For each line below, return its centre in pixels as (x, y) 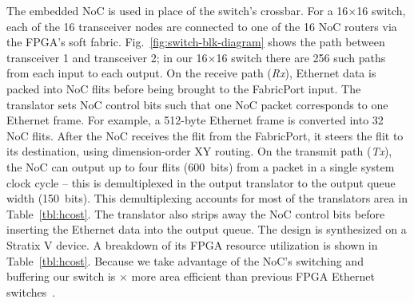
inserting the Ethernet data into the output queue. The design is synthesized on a (207, 229)
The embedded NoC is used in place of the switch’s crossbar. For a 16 (177, 10)
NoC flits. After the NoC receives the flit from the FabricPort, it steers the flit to (205, 135)
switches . (31, 291)
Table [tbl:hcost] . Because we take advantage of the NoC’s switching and (185, 260)
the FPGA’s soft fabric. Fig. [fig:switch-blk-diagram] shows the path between (196, 42)
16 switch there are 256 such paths (301, 57)
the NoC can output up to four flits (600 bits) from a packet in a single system (201, 166)
